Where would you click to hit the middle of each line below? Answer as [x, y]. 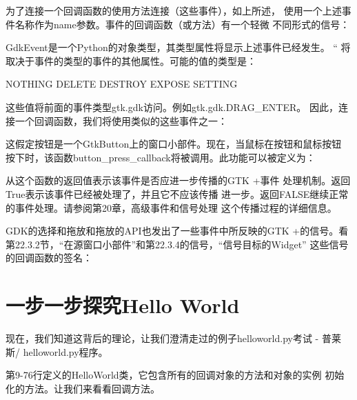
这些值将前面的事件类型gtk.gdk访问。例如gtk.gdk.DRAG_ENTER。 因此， [172, 107]
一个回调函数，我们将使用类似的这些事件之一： [121, 120]
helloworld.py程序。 [65, 351]
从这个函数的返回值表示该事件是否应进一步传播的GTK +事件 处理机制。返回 [178, 180]
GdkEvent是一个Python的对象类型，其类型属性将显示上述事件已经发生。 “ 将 [178, 47]
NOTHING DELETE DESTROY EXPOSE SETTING [122, 84]
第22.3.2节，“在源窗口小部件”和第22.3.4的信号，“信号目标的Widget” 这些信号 [177, 244]
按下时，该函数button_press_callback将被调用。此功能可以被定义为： [161, 157]
